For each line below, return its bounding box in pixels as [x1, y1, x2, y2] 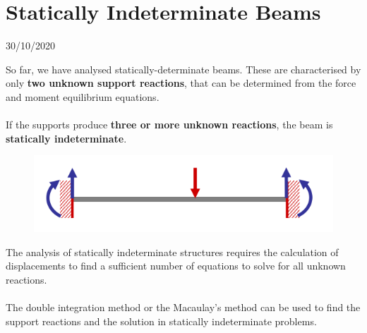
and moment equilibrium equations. [6, 89, 160, 104]
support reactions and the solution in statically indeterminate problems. [6, 313, 317, 328]
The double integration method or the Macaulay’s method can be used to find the [6, 300, 361, 315]
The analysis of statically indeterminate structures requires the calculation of [6, 244, 339, 259]
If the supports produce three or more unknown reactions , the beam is [6, 117, 333, 132]
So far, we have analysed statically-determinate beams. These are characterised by [6, 61, 361, 76]
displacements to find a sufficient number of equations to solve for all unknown [6, 258, 346, 273]
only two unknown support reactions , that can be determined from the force [6, 75, 356, 90]
